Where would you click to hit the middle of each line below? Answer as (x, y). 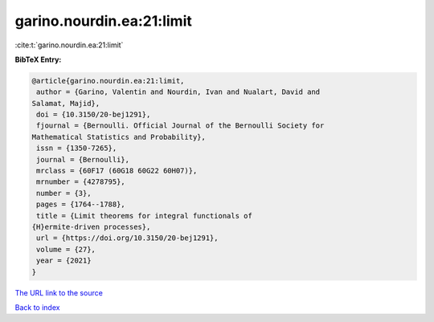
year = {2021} (64, 261)
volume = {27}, (66, 249)
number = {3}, (64, 193)
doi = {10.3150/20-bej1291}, (94, 115)
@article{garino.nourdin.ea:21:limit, (108, 81)
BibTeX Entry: (38, 59)
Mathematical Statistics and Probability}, (119, 137)
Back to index (37, 307)
